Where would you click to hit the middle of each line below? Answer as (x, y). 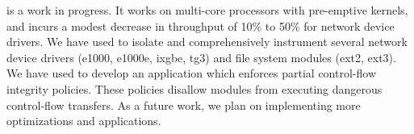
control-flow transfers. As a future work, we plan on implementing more (184, 105)
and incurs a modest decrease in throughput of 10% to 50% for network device (201, 25)
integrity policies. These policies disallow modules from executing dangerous (194, 88)
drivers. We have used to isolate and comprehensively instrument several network (207, 42)
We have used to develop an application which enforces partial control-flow (191, 73)
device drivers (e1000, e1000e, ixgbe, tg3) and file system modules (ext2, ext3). (201, 57)
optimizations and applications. (84, 121)
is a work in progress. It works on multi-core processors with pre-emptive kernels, (207, 10)
